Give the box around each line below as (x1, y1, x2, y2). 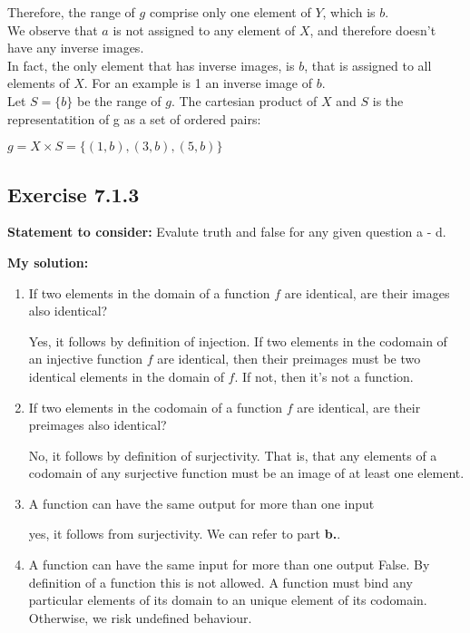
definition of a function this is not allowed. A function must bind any (28, 572, 413, 591)
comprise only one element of (149, 3, 311, 21)
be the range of (77, 91, 162, 110)
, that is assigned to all (304, 55, 432, 74)
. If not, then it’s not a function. (234, 366, 414, 385)
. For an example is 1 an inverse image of (83, 73, 312, 93)
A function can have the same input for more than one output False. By (28, 555, 430, 574)
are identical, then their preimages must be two (157, 349, 421, 368)
